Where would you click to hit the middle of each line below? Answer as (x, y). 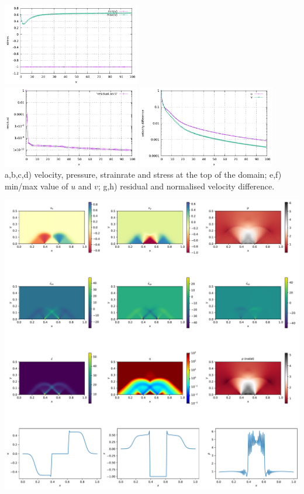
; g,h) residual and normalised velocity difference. (186, 186)
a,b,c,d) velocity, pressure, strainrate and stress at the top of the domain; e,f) (143, 175)
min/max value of (37, 186)
